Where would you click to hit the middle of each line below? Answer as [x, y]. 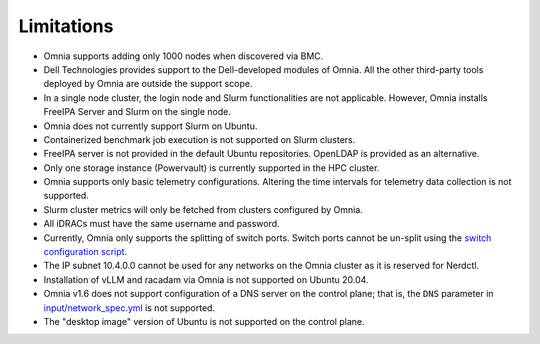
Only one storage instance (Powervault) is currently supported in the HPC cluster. [211, 167]
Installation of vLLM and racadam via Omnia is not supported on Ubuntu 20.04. [206, 279]
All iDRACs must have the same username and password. [161, 224]
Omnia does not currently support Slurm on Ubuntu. [150, 126]
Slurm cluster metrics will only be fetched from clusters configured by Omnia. [203, 209]
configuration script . [85, 252]
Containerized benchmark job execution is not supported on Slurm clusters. [199, 139]
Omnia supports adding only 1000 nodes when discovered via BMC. [183, 56]
